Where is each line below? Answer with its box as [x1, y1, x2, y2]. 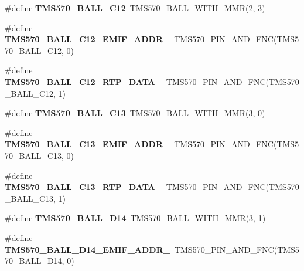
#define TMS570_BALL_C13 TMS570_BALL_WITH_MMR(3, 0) [5, 107, 265, 119]
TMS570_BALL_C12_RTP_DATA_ [5, 75, 162, 87]
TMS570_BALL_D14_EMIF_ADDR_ [5, 243, 170, 255]
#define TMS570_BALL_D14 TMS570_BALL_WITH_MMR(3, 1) [5, 212, 266, 224]
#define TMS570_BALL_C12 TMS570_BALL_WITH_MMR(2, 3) [5, 2, 265, 13]
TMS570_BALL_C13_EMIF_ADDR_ [5, 138, 170, 150]
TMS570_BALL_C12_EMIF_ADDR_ [5, 33, 170, 45]
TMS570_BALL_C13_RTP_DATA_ [5, 181, 162, 193]
